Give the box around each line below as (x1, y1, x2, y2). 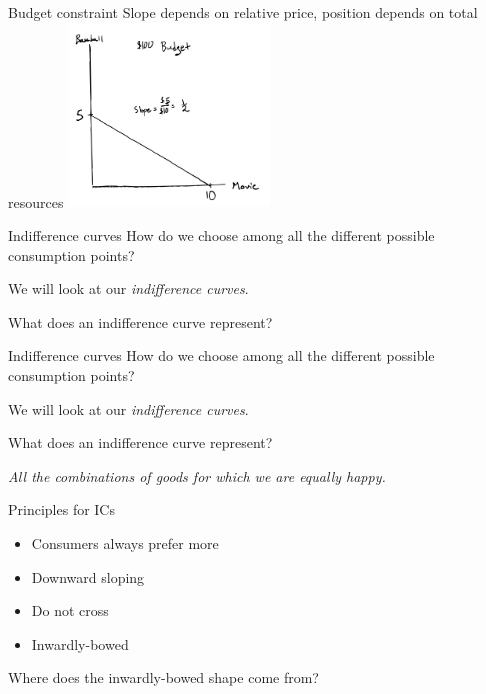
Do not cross (31, 600, 109, 621)
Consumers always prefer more (31, 532, 219, 553)
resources (8, 191, 64, 212)
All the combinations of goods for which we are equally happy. (8, 465, 386, 486)
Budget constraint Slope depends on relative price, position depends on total (8, 2, 478, 22)
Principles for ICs (8, 499, 115, 520)
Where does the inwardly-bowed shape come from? (8, 667, 319, 688)
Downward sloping (31, 566, 145, 587)
